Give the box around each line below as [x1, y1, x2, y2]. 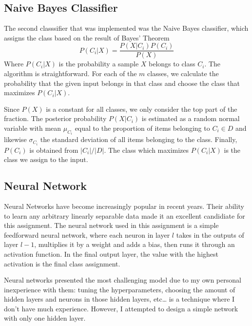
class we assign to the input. [4, 154, 88, 164]
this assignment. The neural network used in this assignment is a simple [4, 220, 219, 230]
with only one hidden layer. [4, 313, 86, 323]
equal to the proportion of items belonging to [75, 123, 210, 133]
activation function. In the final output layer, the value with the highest [4, 248, 218, 259]
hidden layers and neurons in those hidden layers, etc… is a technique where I [4, 294, 235, 304]
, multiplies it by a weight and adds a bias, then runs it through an [34, 239, 235, 249]
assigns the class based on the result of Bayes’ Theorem [4, 32, 170, 42]
